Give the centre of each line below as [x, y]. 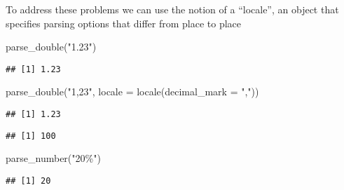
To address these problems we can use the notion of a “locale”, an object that [172, 9]
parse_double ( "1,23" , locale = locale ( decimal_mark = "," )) [132, 91]
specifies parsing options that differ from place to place [124, 23]
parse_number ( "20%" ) [53, 158]
